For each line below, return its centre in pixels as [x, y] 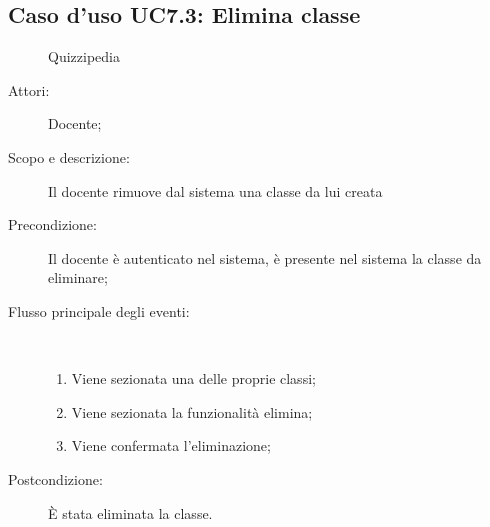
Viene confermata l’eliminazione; [171, 445]
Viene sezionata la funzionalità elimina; [192, 411]
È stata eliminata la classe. [130, 512]
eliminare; [78, 277]
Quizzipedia [84, 56]
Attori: [29, 89]
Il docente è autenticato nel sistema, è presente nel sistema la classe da [265, 257]
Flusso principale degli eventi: [99, 310]
